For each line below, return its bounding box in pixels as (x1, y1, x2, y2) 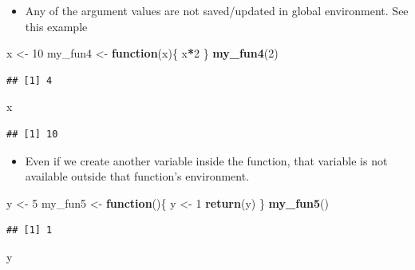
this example (25, 18, 88, 34)
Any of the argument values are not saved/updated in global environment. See (25, 2, 409, 18)
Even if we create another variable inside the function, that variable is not (25, 152, 388, 169)
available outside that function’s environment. (25, 168, 250, 185)
